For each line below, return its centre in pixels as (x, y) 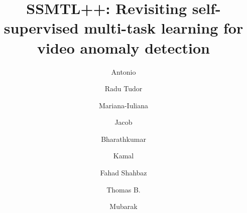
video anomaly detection (124, 47)
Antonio (124, 71)
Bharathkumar (124, 139)
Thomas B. (124, 189)
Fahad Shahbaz (124, 173)
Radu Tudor (124, 88)
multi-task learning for (164, 28)
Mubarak (124, 206)
